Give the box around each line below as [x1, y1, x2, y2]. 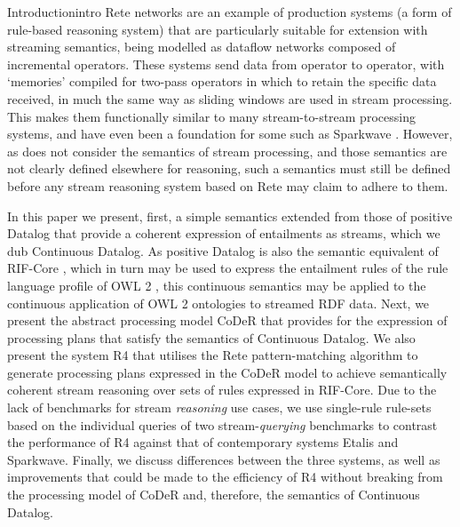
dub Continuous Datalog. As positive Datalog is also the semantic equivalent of [7, 241, 439, 260]
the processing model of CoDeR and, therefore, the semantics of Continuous [7, 485, 420, 504]
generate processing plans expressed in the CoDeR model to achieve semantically [7, 363, 448, 381]
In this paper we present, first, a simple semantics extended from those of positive [7, 206, 453, 225]
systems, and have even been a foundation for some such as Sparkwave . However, [7, 124, 453, 143]
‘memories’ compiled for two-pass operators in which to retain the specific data [7, 72, 437, 91]
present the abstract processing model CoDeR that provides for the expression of [7, 311, 448, 330]
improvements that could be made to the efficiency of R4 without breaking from [7, 467, 443, 486]
